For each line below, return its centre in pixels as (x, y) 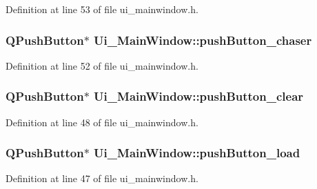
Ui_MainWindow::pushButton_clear (199, 96)
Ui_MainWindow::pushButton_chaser (203, 40)
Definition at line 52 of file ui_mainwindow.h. (102, 65)
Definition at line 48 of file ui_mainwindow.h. (102, 122)
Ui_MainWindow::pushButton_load (197, 153)
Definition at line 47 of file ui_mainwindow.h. (102, 178)
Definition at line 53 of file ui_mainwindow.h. (102, 9)
